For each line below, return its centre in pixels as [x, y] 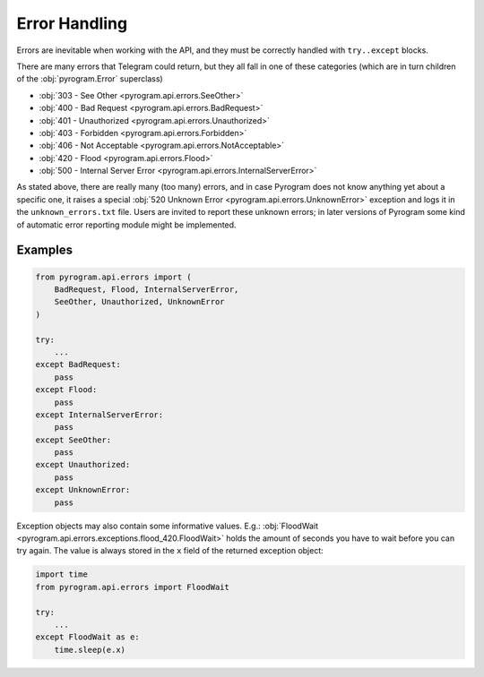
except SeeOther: [73, 440]
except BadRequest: [78, 364]
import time [62, 574]
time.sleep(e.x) [90, 650]
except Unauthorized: [83, 465]
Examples [45, 250]
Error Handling [72, 23]
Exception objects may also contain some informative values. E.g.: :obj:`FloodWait [167, 526]
